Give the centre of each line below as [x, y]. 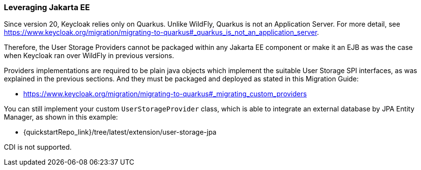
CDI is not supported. [38, 147]
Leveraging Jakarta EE [47, 7]
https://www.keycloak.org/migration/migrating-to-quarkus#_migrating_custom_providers [165, 94]
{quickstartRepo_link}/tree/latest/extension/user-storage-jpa [120, 132]
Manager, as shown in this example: [61, 117]
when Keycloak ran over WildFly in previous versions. [89, 56]
